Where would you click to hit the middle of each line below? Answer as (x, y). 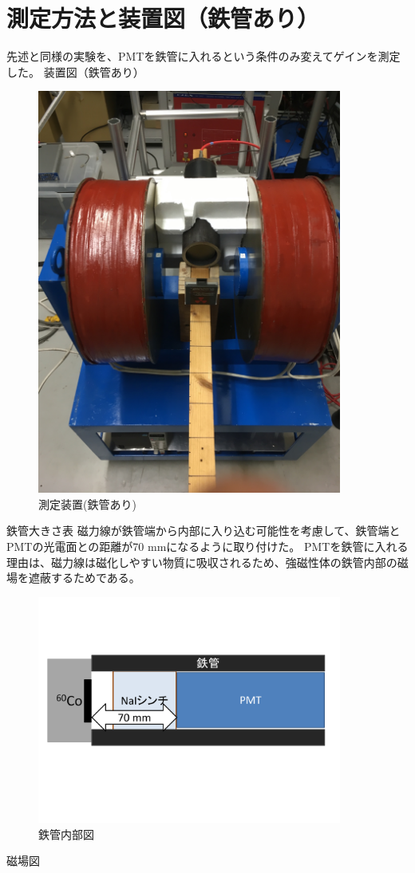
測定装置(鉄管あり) (87, 503)
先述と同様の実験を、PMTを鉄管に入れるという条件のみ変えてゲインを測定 (204, 56)
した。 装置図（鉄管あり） (75, 71)
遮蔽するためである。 (84, 578)
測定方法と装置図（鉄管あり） (163, 18)
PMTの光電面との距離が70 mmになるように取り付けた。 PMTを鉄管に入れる (207, 546)
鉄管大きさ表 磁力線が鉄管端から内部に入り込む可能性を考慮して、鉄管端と (204, 531)
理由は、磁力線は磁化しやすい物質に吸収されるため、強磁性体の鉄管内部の (202, 562)
